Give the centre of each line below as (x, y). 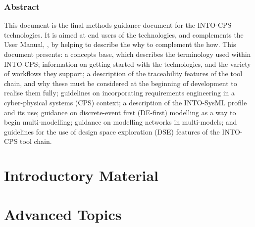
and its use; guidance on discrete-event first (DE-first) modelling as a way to (120, 112)
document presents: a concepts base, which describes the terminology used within (127, 54)
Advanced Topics (63, 214)
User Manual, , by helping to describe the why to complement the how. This (120, 44)
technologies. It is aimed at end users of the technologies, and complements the (124, 34)
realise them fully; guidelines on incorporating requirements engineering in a (120, 93)
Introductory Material (81, 175)
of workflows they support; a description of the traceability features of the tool (123, 73)
